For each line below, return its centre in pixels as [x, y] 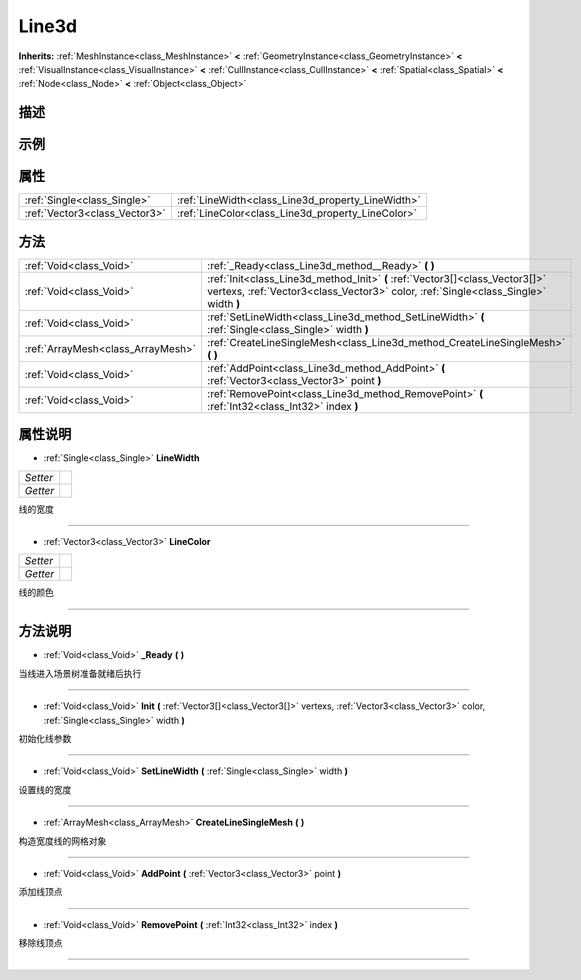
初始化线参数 [45, 738]
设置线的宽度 [45, 789]
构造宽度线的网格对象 [62, 841]
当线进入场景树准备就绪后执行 [80, 673]
